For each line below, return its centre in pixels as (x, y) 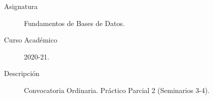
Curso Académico (31, 40)
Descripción (22, 73)
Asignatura (21, 6)
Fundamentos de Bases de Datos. (74, 23)
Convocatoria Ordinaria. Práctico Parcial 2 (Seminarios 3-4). (117, 90)
